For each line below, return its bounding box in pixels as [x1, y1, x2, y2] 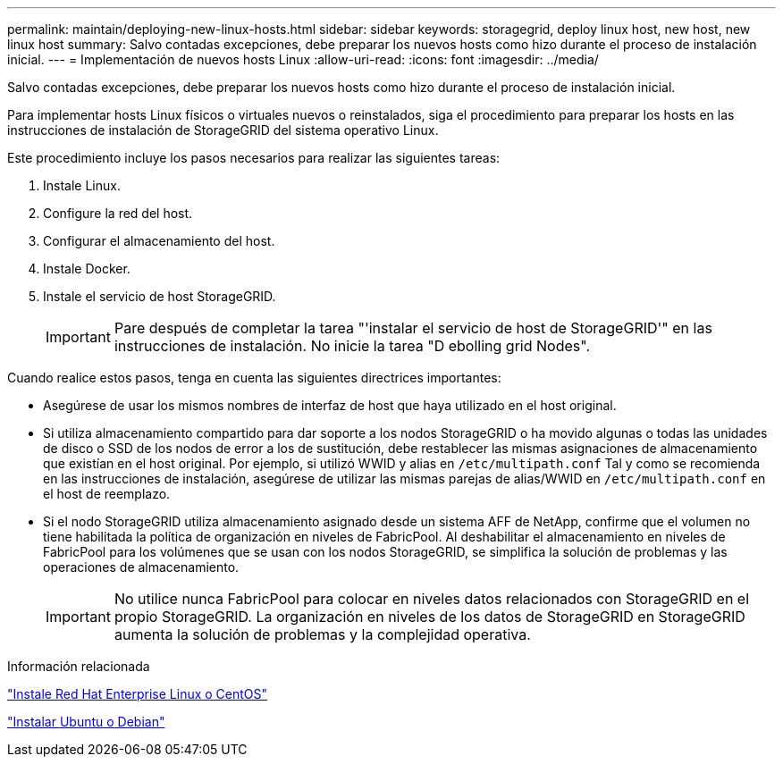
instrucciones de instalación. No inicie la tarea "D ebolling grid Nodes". [114, 337, 590, 355]
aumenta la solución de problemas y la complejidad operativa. [114, 625, 531, 643]
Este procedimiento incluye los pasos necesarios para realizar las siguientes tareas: [7, 150, 501, 165]
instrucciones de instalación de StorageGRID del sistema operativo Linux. [7, 122, 439, 138]
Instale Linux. [43, 178, 121, 193]
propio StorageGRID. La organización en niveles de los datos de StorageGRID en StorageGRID [114, 608, 745, 625]
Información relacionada [7, 659, 150, 674]
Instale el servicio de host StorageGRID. [43, 289, 276, 304]
